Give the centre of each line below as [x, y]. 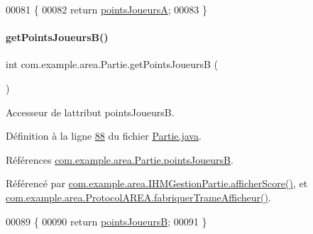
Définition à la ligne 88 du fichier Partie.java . [104, 136]
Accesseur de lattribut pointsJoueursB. [90, 112]
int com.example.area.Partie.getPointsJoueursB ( [112, 64]
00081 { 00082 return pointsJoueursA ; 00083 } [107, 9]
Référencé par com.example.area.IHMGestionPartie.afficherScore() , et [157, 183]
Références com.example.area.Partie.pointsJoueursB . [120, 159]
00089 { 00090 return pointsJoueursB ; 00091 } [106, 221]
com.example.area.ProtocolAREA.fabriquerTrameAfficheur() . [138, 197]
